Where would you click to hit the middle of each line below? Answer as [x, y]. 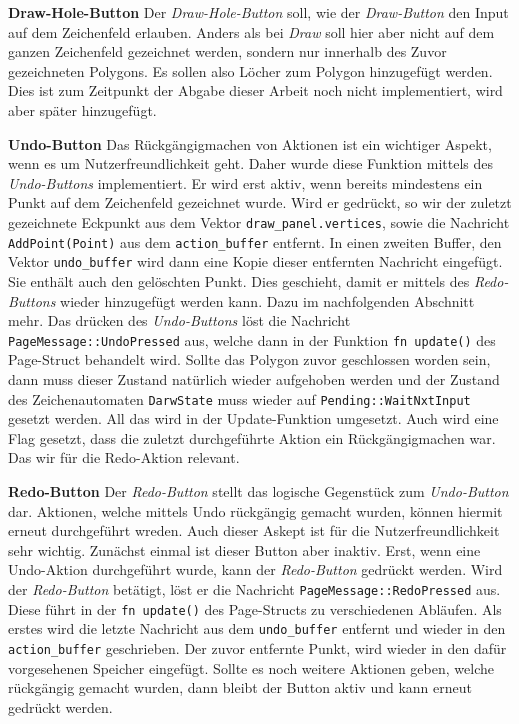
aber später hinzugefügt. [82, 109]
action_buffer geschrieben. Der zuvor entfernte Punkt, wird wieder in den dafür [257, 647]
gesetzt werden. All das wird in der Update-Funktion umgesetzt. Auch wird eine [253, 418]
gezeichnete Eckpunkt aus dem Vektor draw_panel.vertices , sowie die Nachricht [259, 221]
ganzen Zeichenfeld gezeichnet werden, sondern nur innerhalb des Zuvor [227, 51]
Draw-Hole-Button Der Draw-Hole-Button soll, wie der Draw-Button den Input [258, 12]
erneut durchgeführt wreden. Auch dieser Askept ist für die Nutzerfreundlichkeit [254, 530]
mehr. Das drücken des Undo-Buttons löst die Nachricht [179, 320]
